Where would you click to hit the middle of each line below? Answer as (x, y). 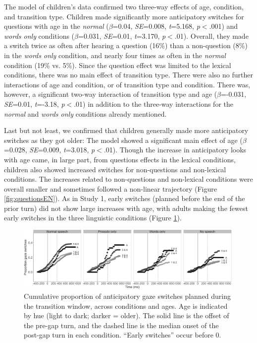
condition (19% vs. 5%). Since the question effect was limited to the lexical (118, 65)
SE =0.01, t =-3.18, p (34, 103)
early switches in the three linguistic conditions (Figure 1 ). (93, 218)
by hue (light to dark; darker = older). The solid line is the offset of (127, 315)
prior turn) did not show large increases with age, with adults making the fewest (126, 208)
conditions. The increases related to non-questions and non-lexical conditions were (128, 179)
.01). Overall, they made (211, 35)
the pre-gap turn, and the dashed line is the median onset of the (121, 325)
